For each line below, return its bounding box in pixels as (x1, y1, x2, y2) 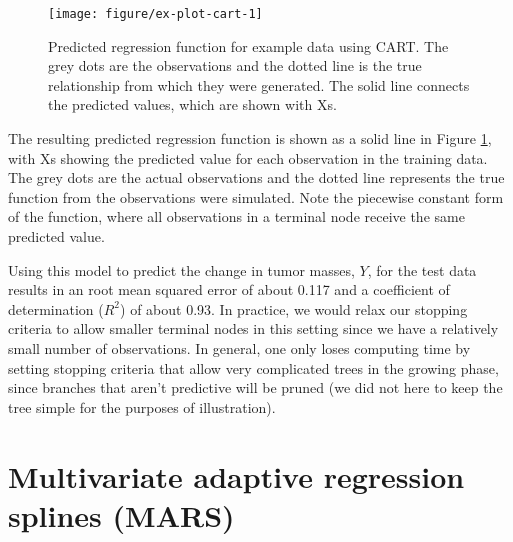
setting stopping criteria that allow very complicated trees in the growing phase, (8, 357, 499, 378)
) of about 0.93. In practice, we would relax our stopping (120, 298, 468, 319)
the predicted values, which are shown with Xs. (48, 94, 337, 115)
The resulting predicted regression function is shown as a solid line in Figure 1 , (8, 128, 492, 149)
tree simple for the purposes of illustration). (8, 396, 276, 417)
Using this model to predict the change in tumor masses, (8, 259, 355, 280)
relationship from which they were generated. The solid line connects (48, 74, 470, 95)
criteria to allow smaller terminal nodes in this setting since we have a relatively (8, 318, 499, 339)
